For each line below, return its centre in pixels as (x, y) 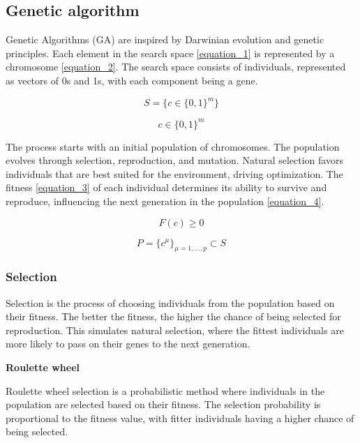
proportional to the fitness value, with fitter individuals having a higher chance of (180, 418)
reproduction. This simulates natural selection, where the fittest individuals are (175, 330)
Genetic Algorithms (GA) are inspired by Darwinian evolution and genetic (165, 39)
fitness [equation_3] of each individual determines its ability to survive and (166, 187)
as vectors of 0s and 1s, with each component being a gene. (132, 80)
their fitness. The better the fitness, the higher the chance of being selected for (173, 316)
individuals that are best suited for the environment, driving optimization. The (174, 173)
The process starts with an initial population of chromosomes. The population (173, 146)
